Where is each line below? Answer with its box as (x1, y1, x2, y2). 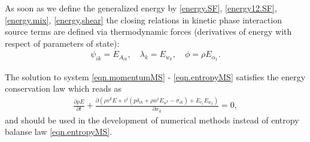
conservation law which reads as (5, 82, 122, 95)
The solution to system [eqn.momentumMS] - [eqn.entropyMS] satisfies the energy (5, 70, 306, 83)
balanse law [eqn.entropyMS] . (5, 125, 113, 138)
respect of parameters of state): (5, 37, 120, 49)
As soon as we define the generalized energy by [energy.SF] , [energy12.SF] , (5, 2, 277, 14)
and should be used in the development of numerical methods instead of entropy (5, 113, 299, 126)
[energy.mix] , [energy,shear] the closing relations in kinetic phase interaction (5, 13, 282, 26)
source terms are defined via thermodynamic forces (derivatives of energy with (5, 25, 292, 38)
